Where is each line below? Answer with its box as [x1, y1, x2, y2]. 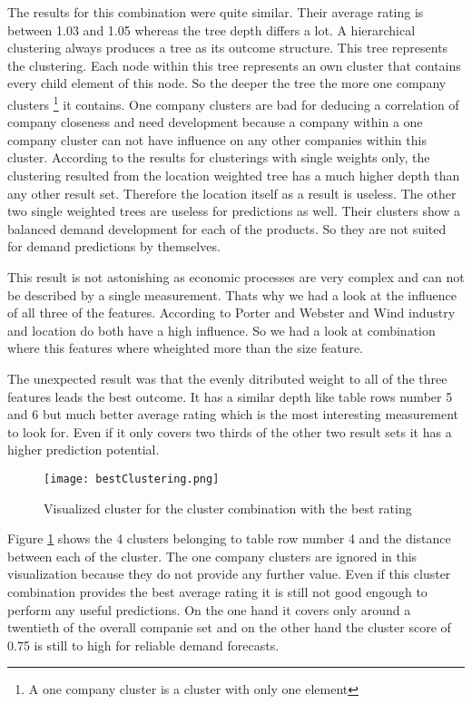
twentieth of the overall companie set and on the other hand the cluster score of [7, 618, 451, 637]
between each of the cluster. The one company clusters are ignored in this [7, 546, 418, 565]
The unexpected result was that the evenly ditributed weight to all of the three [7, 368, 447, 387]
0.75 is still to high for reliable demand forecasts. [7, 635, 280, 654]
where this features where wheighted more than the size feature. [7, 338, 363, 357]
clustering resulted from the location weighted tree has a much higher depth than [7, 166, 460, 184]
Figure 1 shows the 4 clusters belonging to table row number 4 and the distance [7, 529, 451, 548]
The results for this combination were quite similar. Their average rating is [7, 3, 424, 21]
